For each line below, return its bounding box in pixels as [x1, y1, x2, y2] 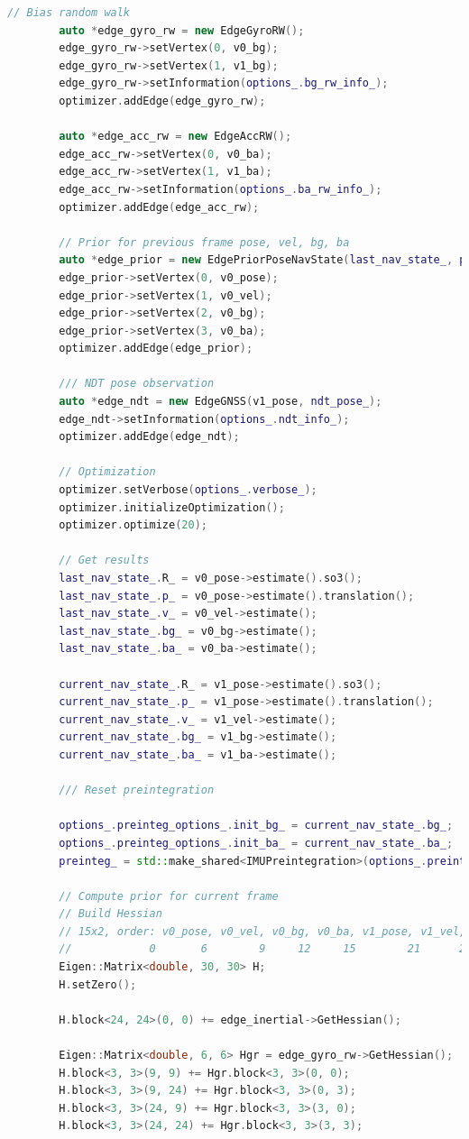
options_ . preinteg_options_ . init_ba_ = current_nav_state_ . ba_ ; [59, 836, 454, 850]
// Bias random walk [7, 6, 131, 19]
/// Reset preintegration [59, 784, 215, 797]
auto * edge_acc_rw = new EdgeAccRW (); [59, 130, 292, 143]
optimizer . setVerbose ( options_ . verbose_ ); [59, 483, 317, 497]
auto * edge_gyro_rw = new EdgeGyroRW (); [59, 23, 305, 37]
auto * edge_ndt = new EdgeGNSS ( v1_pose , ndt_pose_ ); [59, 395, 382, 409]
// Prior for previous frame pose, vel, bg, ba [59, 235, 350, 249]
